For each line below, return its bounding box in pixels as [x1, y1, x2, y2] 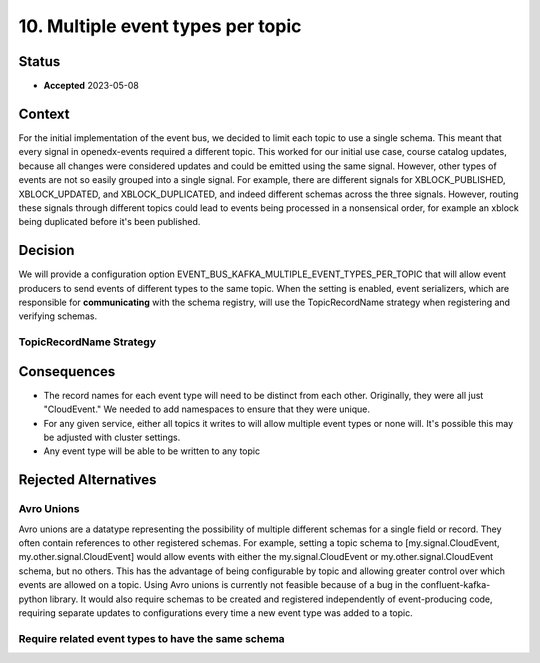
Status [18, 53, 61, 70]
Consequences [18, 363, 116, 380]
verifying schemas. [18, 310, 98, 322]
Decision [18, 242, 75, 259]
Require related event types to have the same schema [18, 631, 285, 645]
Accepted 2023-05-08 [43, 80, 139, 92]
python [18, 593, 48, 605]
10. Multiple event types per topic [18, 15, 302, 37]
